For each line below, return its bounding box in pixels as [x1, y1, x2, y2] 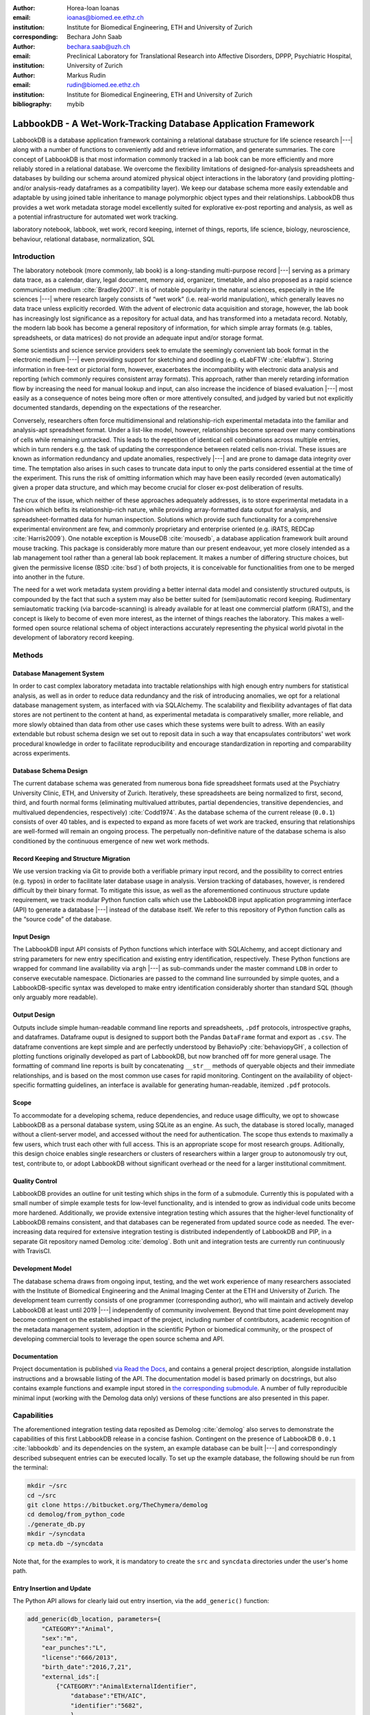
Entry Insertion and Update [12, 1584, 92, 1592]
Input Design [12, 933, 51, 941]
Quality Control [12, 1176, 58, 1185]
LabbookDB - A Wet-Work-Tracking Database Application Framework [12, 117, 315, 130]
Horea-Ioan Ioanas [66, 4, 120, 12]
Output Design [12, 1010, 56, 1019]
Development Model [12, 1264, 72, 1273]
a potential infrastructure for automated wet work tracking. [12, 213, 178, 221]
